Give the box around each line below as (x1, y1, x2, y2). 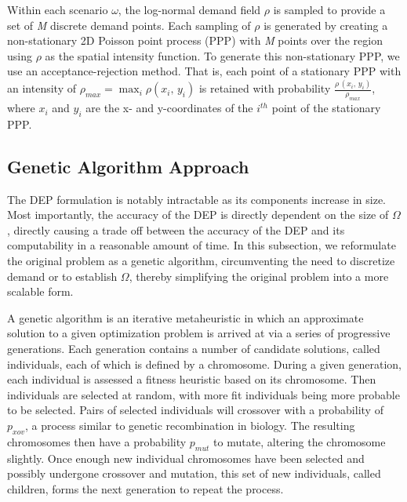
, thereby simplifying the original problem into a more (129, 267, 389, 284)
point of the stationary (271, 100, 381, 116)
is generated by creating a (263, 16, 388, 33)
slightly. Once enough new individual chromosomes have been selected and (7, 449, 365, 466)
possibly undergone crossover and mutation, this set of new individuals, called (7, 465, 381, 482)
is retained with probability (198, 80, 331, 96)
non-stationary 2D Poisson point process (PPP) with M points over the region (7, 32, 383, 49)
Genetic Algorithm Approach (7, 154, 249, 178)
